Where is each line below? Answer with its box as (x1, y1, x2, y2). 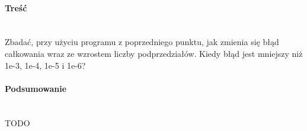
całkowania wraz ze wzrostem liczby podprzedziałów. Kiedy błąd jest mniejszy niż (5, 47, 303, 59)
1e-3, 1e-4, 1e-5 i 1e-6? (5, 59, 86, 71)
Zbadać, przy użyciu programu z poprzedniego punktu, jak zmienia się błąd (5, 36, 279, 48)
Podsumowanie (5, 82, 67, 94)
